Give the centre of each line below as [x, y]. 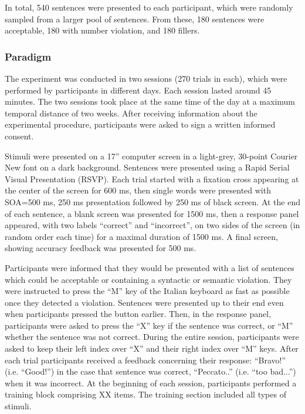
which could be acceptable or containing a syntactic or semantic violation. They [148, 279]
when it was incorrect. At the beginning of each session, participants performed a [151, 383]
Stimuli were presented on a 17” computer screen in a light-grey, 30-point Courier [151, 156]
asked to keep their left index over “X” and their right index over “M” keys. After [152, 348]
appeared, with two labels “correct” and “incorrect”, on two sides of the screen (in [152, 225]
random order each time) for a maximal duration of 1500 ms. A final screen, [141, 236]
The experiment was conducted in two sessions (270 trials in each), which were [146, 78]
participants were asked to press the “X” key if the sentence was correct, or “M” [149, 325]
